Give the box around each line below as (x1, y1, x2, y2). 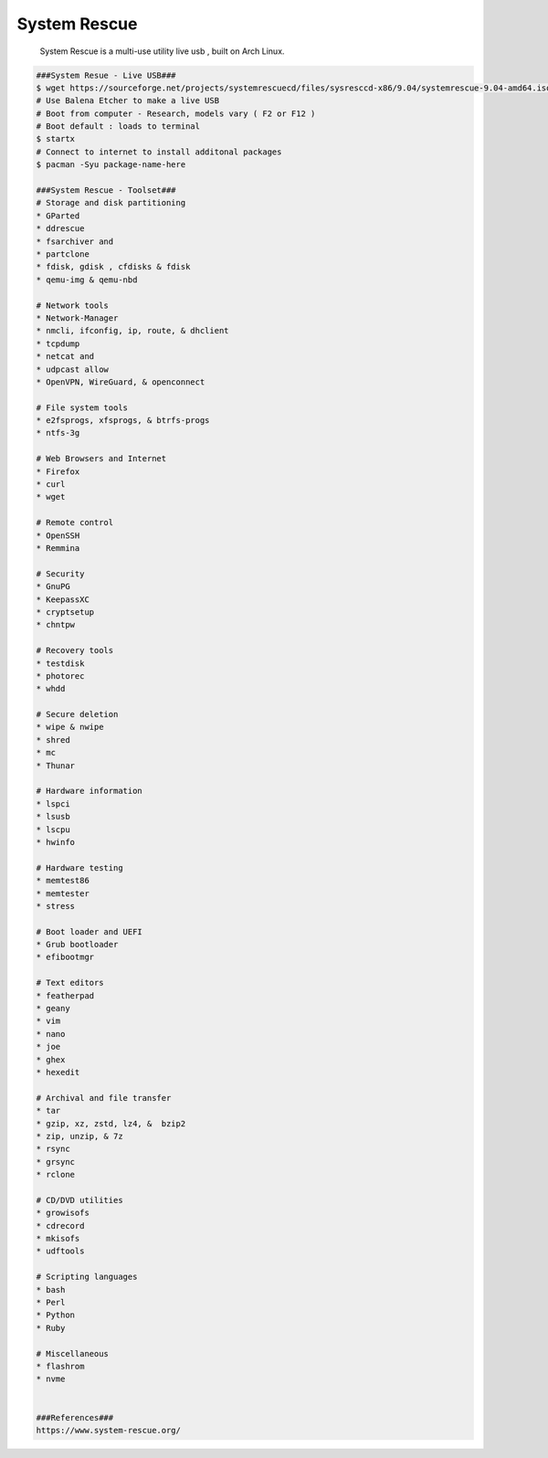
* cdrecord (36, 1220, 85, 1231)
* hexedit (36, 1067, 80, 1077)
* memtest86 (36, 875, 90, 886)
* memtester (36, 888, 90, 899)
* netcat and (36, 352, 95, 362)
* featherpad (36, 990, 95, 1000)
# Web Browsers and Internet (36, 453, 167, 464)
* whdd (36, 683, 66, 694)
